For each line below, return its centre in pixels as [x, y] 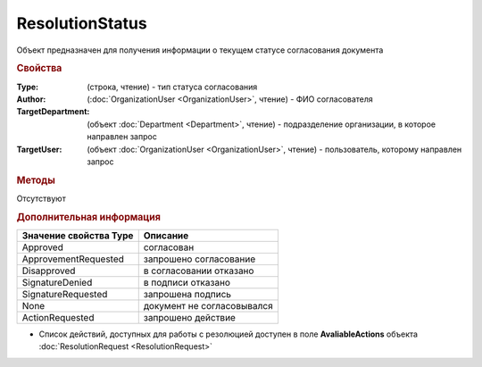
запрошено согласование [199, 259]
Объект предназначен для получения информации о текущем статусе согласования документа [200, 50]
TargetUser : [39, 149]
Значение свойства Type [78, 236]
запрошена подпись [187, 295]
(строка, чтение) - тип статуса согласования [172, 87]
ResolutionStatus [82, 23]
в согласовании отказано [199, 271]
